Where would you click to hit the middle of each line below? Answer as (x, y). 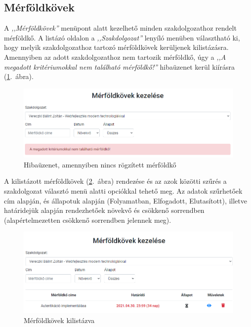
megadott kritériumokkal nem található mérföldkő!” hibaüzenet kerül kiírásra (119, 66)
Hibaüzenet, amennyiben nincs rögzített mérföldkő (100, 164)
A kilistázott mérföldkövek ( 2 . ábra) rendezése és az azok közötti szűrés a (115, 181)
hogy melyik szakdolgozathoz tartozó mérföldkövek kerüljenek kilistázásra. (116, 47)
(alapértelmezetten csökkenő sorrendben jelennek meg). (88, 220)
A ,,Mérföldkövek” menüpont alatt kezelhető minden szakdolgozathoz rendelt (120, 28)
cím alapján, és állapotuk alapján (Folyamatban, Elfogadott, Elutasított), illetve (126, 200)
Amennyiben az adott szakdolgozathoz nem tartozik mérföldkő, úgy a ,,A (115, 57)
